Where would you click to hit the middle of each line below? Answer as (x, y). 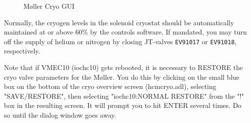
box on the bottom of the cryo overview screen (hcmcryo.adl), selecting (110, 86)
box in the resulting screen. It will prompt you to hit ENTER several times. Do (123, 105)
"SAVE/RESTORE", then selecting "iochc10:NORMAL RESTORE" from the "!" (124, 96)
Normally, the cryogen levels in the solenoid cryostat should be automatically (119, 22)
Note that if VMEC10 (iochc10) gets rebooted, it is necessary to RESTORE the (124, 67)
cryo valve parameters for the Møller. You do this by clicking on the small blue (122, 77)
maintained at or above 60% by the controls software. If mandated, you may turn (125, 32)
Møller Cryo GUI (49, 6)
